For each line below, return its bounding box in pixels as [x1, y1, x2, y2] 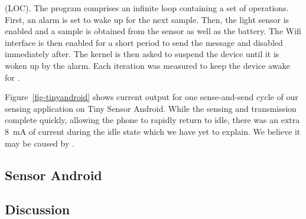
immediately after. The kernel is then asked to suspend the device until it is [5, 48, 279, 60]
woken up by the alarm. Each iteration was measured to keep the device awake [5, 59, 290, 71]
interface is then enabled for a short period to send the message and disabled [5, 36, 283, 48]
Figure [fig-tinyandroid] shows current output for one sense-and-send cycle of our [5, 91, 298, 103]
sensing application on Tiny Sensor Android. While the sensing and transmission [5, 102, 297, 114]
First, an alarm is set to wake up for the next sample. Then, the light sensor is [5, 13, 289, 25]
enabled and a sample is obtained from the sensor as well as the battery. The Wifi [5, 25, 301, 37]
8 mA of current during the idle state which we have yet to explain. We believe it [5, 125, 301, 137]
